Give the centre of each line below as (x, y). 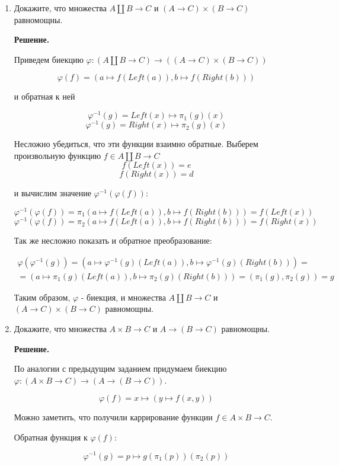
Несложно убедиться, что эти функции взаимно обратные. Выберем (136, 144)
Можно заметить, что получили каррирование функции (113, 417)
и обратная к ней (44, 96)
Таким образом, (42, 297)
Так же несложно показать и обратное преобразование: (113, 240)
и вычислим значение (52, 193)
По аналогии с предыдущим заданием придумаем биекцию (120, 368)
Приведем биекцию (49, 59)
